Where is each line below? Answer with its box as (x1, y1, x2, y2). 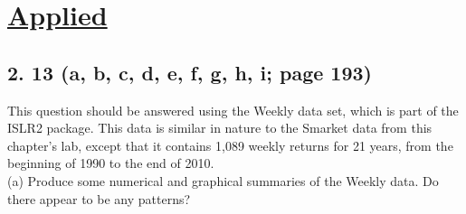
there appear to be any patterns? (7, 189, 191, 208)
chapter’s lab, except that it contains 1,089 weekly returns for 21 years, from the (7, 135, 453, 154)
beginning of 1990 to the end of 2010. (7, 154, 214, 172)
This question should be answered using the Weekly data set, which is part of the (7, 100, 459, 119)
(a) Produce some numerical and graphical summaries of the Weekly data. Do (7, 171, 439, 190)
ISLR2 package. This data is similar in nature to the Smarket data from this (7, 118, 433, 137)
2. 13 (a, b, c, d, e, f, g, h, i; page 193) (7, 58, 372, 86)
